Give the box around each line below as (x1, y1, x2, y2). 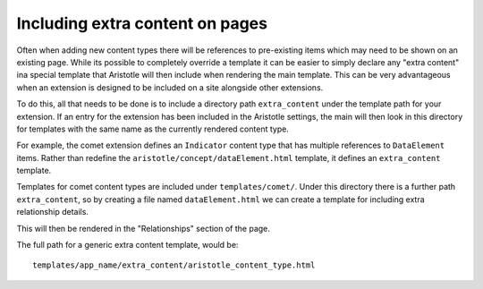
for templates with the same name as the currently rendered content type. (16, 123, 290, 134)
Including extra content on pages (16, 13, 268, 33)
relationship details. (16, 207, 89, 217)
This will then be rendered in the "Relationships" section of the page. (16, 223, 270, 234)
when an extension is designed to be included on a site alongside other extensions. (16, 81, 324, 93)
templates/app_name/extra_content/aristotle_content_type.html (32, 260, 316, 270)
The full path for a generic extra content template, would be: (16, 240, 239, 251)
